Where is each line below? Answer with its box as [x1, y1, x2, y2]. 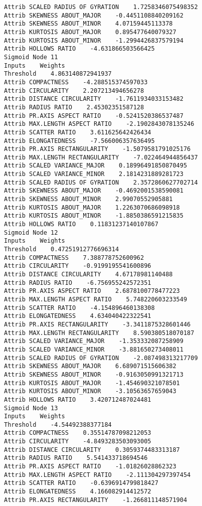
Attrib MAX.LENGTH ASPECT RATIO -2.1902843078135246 [4, 120, 194, 128]
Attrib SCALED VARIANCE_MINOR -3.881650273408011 [4, 346, 183, 353]
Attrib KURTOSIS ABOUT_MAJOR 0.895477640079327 [4, 28, 176, 36]
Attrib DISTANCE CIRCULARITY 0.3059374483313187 [4, 446, 180, 453]
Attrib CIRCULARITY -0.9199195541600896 [4, 262, 151, 270]
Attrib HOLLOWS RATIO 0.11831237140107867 [4, 221, 158, 228]
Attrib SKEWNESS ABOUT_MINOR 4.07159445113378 [4, 20, 173, 28]
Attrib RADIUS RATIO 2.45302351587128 [4, 103, 144, 111]
